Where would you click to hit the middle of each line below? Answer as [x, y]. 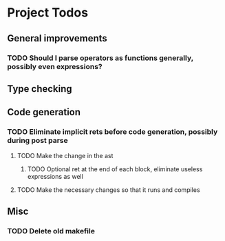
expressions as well [55, 176]
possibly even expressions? [55, 66]
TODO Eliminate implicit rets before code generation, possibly [112, 132]
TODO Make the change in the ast [65, 155]
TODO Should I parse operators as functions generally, [100, 58]
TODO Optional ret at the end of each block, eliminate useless [115, 169]
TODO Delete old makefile [51, 231]
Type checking [40, 89]
